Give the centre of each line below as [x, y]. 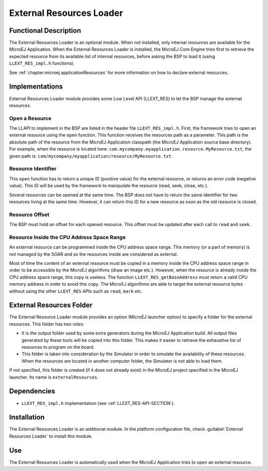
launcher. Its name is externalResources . [54, 377]
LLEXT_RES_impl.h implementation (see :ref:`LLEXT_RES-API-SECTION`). [98, 403]
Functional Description [45, 31]
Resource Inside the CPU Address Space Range [67, 237]
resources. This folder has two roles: [47, 324]
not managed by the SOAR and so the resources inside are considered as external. [94, 254]
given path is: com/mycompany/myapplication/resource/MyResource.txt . [91, 156]
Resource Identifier [33, 169]
